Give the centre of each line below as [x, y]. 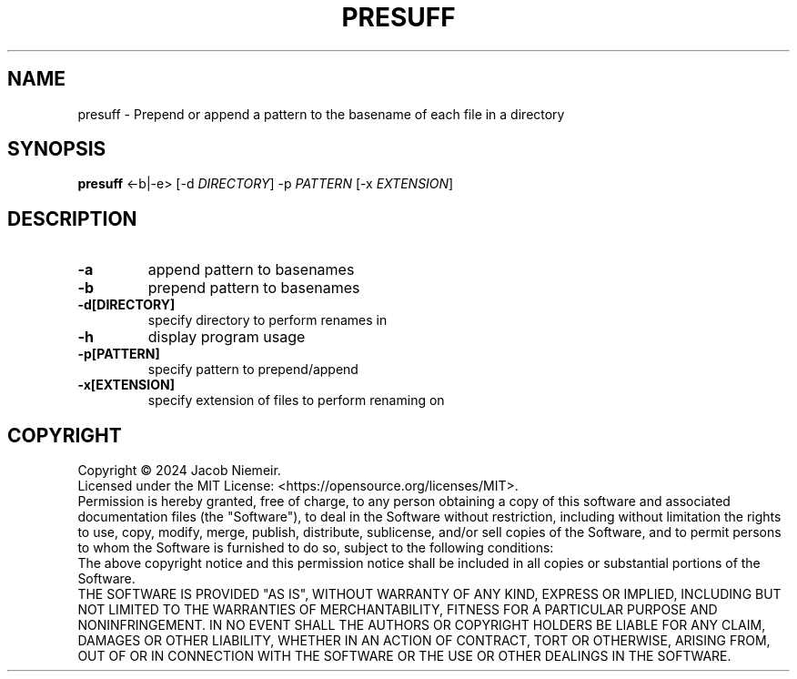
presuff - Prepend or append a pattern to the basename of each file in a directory [321, 114]
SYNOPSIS [57, 149]
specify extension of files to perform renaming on [296, 400]
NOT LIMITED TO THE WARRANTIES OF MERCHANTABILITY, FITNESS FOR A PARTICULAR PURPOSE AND [398, 610]
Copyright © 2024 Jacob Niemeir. [179, 471]
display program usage [227, 337]
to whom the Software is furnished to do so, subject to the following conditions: [316, 548]
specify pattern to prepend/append [253, 370]
